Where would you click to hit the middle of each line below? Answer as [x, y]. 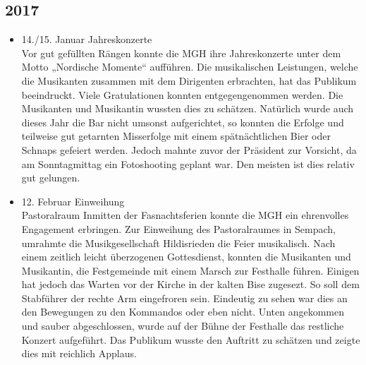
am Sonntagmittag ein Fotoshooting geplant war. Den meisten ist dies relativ [188, 163]
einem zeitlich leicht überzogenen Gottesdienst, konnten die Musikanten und [186, 257]
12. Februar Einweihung [73, 201]
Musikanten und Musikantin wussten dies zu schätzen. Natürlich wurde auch [188, 108]
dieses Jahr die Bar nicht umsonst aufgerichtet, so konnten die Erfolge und [183, 122]
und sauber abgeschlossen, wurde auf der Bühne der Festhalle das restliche [183, 326]
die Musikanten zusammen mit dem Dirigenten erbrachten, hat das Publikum [189, 80]
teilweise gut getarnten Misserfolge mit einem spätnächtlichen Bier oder [176, 136]
